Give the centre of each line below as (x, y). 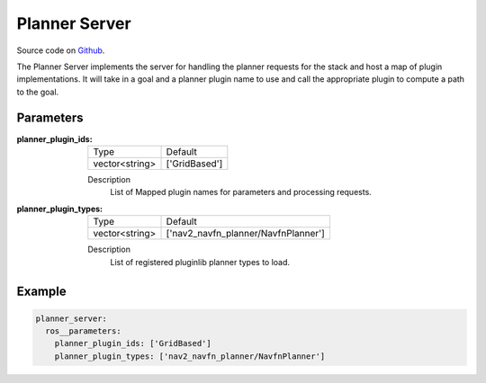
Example (41, 292)
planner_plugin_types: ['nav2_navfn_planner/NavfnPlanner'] (190, 356)
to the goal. (38, 92)
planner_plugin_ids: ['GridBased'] (133, 343)
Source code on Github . (61, 50)
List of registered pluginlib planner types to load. (200, 262)
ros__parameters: (83, 331)
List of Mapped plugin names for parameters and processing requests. (241, 192)
